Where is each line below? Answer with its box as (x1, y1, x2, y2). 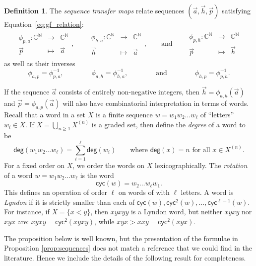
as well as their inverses (4, 58, 75, 69)
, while (94, 216, 115, 226)
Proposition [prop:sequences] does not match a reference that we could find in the (4, 243, 253, 253)
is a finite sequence (95, 109, 153, 119)
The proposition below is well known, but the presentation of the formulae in (4, 233, 238, 243)
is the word (80, 170, 114, 180)
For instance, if (4, 206, 50, 217)
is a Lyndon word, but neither (130, 206, 222, 217)
